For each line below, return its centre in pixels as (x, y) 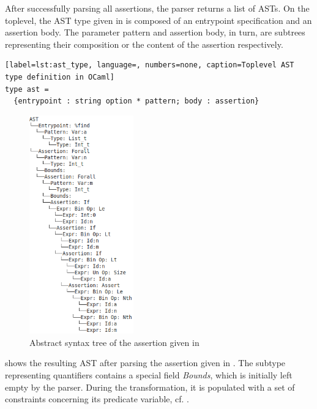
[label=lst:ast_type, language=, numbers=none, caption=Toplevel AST (150, 65)
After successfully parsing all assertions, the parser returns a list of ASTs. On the (157, 8)
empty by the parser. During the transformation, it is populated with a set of (150, 387)
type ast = (27, 89)
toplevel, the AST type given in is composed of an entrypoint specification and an (158, 20)
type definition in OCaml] (60, 77)
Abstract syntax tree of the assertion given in (114, 342)
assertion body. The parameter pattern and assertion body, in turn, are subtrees (155, 32)
